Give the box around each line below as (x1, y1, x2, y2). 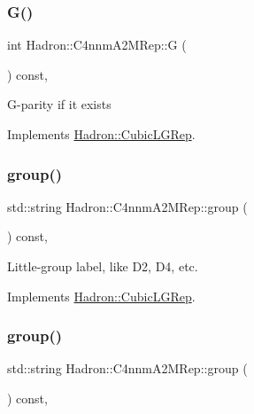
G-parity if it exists (7, 95, 112, 113)
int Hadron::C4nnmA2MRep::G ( (7, 35, 187, 54)
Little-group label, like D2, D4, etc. (7, 257, 198, 275)
